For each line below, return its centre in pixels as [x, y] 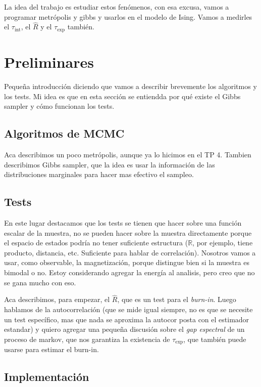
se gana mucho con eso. [40, 282]
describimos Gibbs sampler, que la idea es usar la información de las [110, 164]
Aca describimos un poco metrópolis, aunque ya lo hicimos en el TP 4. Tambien [128, 154]
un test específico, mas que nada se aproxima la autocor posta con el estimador [127, 319]
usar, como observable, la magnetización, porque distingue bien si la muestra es [127, 262]
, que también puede [215, 339]
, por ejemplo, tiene [223, 243]
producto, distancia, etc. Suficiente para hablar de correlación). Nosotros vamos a [130, 252]
